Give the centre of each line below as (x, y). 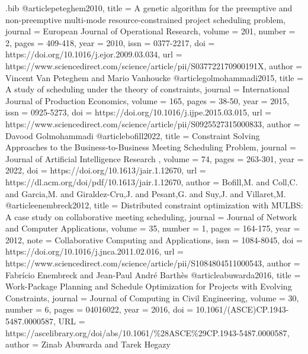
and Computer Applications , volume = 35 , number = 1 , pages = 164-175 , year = (153, 228)
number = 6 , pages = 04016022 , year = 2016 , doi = (100, 309)
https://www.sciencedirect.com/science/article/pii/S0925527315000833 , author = (153, 123)
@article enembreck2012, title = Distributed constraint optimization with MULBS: (154, 205)
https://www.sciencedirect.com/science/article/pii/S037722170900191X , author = (154, 65)
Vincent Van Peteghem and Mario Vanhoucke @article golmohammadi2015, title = (155, 77)
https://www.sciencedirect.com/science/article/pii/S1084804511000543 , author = (153, 263)
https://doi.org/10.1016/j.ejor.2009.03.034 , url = (94, 54)
